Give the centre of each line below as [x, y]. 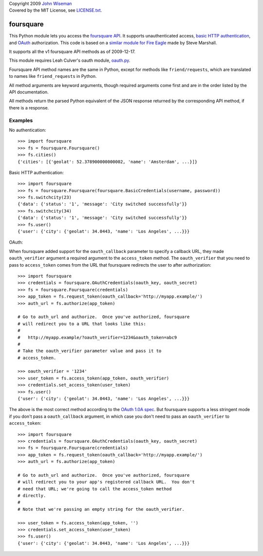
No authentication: [28, 130]
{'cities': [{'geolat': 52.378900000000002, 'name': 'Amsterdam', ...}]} [108, 161]
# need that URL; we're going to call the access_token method [95, 489]
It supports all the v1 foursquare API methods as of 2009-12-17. [72, 52]
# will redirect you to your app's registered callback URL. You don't [106, 482]
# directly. [32, 496]
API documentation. [29, 92]
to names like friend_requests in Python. [53, 76]
